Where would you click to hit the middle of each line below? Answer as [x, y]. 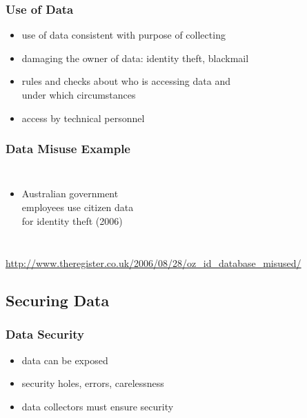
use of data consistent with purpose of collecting [123, 35]
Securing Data [58, 300]
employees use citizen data [78, 207]
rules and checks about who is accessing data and [126, 81]
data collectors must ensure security [98, 406]
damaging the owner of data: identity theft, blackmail [135, 58]
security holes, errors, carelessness [93, 383]
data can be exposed [65, 360]
